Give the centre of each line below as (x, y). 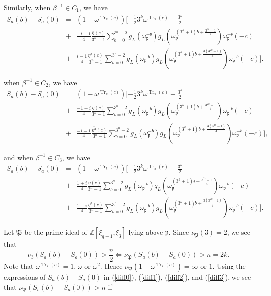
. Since (179, 232)
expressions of (25, 277)
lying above (146, 232)
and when (19, 157)
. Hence (111, 266)
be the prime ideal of (56, 232)
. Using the (229, 266)
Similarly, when (27, 7)
